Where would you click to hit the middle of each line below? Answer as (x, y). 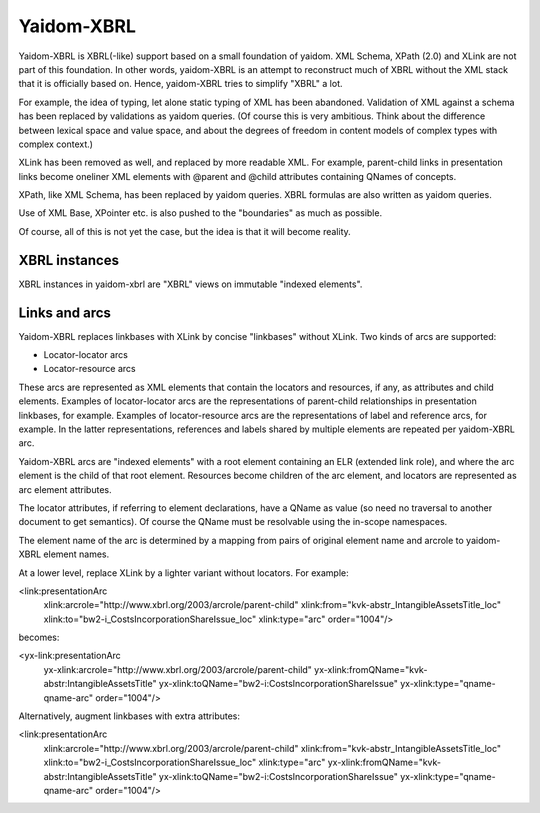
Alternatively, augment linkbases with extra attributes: (129, 716)
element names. (76, 554)
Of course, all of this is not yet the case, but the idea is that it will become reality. (185, 231)
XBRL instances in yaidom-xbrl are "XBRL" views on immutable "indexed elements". (190, 284)
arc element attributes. (65, 489)
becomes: (39, 637)
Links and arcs (65, 312)
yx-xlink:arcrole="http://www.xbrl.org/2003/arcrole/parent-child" (177, 669)
